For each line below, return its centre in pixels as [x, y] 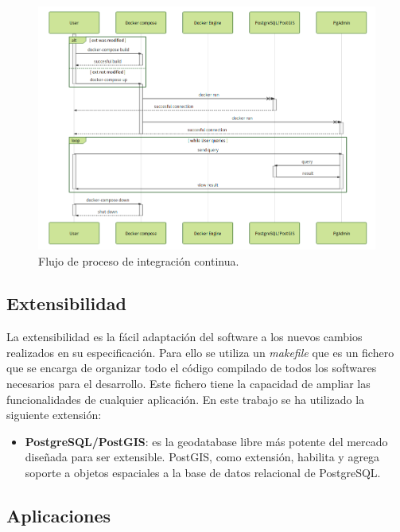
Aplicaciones [59, 516]
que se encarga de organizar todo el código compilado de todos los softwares [192, 368]
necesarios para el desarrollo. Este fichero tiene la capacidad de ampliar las [188, 384]
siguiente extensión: [54, 415]
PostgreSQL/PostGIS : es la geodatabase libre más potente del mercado [206, 441]
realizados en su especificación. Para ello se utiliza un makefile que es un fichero [200, 352]
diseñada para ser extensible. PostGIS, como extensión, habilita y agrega [202, 457]
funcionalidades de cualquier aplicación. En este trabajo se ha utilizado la [186, 399]
